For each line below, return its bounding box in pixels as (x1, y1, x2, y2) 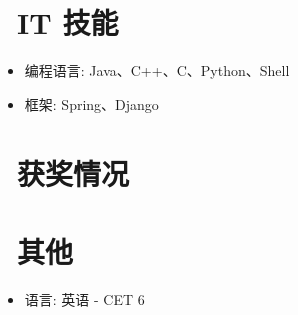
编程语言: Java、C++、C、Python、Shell (24, 60, 290, 81)
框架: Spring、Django (24, 93, 159, 114)
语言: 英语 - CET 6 (24, 288, 145, 309)
